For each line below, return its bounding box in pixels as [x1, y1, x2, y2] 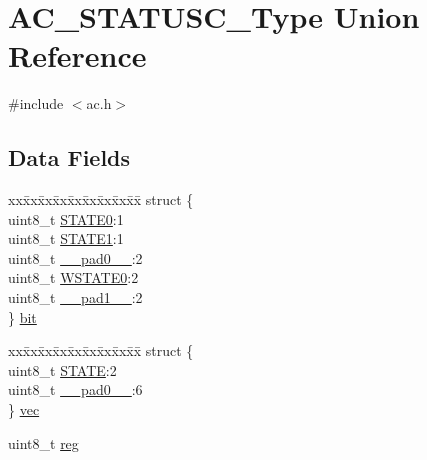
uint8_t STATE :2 [8, 359, 117, 380]
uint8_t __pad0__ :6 [8, 379, 143, 400]
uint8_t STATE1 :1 [8, 228, 124, 249]
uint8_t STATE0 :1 [8, 208, 124, 229]
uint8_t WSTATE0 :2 [8, 267, 139, 288]
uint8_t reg [8, 432, 79, 453]
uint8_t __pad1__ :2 [8, 287, 143, 308]
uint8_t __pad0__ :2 [8, 247, 143, 268]
